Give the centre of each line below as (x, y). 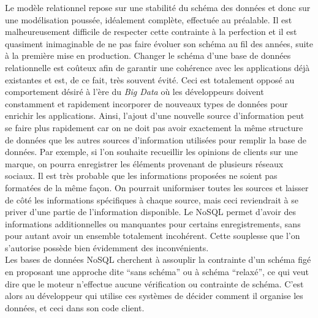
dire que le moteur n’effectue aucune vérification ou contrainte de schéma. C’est (154, 283)
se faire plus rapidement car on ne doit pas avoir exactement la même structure (154, 127)
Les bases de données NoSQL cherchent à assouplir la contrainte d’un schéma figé (158, 259)
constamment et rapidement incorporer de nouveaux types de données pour (146, 103)
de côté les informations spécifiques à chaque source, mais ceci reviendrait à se (152, 199)
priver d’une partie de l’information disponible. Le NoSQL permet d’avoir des (150, 212)
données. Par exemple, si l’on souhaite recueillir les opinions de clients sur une (152, 152)
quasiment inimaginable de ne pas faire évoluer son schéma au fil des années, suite (159, 43)
